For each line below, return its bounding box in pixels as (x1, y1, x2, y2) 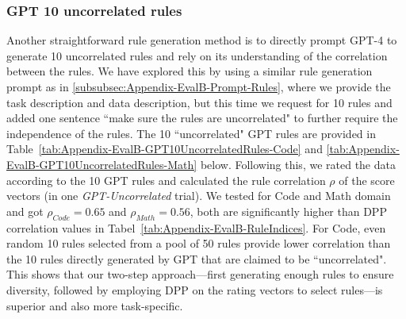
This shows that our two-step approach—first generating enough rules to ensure (6, 266, 394, 282)
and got (6, 202, 44, 219)
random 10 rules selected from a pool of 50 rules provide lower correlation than (6, 235, 391, 252)
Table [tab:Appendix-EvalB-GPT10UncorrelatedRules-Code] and (6, 140, 323, 157)
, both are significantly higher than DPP (190, 202, 387, 219)
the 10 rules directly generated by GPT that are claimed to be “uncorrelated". (6, 250, 387, 267)
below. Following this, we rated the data (200, 156, 396, 172)
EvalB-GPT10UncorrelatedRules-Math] (6, 156, 197, 172)
